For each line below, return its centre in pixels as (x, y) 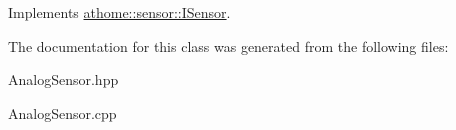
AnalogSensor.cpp (62, 112)
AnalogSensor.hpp (63, 79)
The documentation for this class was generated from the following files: (228, 45)
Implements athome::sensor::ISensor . (119, 12)
